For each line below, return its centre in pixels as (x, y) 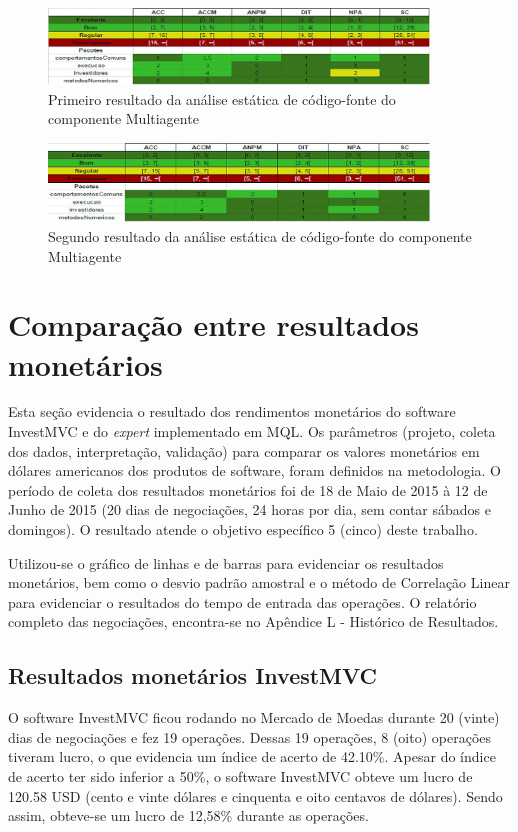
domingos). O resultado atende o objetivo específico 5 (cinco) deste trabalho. (243, 529)
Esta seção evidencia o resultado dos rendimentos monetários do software (232, 411)
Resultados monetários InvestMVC (193, 675)
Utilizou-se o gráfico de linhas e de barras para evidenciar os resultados (226, 562)
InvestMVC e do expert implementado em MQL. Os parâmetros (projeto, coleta (252, 431)
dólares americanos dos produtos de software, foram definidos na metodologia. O (254, 470)
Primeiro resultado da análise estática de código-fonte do (222, 98)
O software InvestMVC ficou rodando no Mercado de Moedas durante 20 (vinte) (254, 717)
